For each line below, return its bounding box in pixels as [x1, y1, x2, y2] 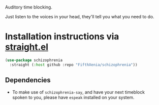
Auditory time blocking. [5, 4, 53, 10]
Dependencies [5, 76, 51, 84]
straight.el [5, 41, 48, 53]
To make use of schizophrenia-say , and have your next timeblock [12, 89, 145, 95]
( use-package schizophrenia [5, 58, 63, 63]
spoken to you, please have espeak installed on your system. [12, 94, 134, 100]
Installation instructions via [5, 31, 119, 42]
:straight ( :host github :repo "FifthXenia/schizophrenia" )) [9, 62, 138, 67]
